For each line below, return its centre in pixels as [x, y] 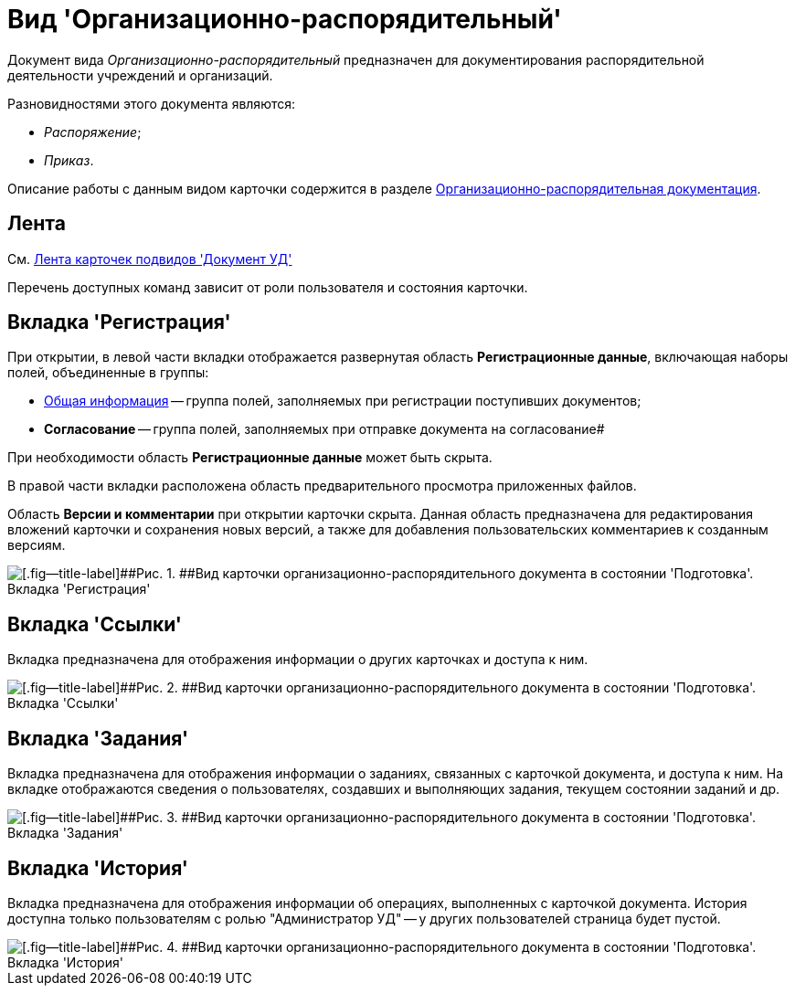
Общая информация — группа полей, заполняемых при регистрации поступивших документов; [343, 401]
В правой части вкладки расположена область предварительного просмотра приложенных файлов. [322, 486]
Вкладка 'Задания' [98, 738]
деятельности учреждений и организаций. [140, 75]
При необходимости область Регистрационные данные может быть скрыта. [250, 458]
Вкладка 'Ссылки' [95, 624]
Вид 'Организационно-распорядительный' [285, 19]
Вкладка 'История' [98, 868]
